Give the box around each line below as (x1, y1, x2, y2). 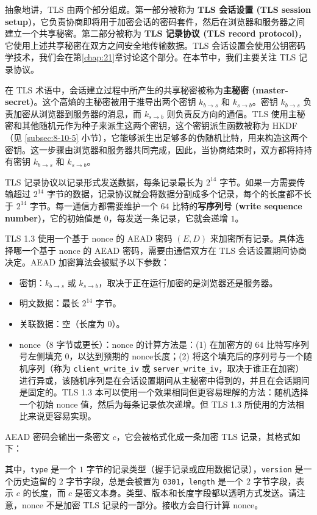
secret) (5, 95, 34, 108)
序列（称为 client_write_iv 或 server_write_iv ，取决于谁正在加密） (27, 361, 304, 374)
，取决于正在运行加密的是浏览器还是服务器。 (98, 276, 278, 289)
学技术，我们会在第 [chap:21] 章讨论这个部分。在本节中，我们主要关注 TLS (5, 51, 296, 63)
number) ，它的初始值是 (5, 211, 102, 224)
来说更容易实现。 (27, 409, 96, 422)
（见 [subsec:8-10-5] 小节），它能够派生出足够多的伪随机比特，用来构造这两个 (5, 131, 308, 143)
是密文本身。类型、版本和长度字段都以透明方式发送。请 (74, 486, 297, 499)
